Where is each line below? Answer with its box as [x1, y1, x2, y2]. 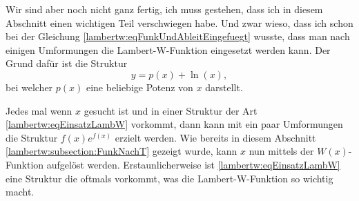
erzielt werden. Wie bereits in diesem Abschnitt [115, 130, 316, 144]
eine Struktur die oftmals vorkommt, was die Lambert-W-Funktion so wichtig [6, 171, 333, 185]
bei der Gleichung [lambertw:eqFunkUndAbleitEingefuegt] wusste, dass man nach [6, 29, 350, 44]
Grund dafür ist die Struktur [6, 56, 128, 70]
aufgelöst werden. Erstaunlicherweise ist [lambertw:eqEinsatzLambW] [46, 157, 340, 171]
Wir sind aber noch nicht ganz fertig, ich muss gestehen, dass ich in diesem [6, 2, 323, 16]
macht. [6, 184, 35, 199]
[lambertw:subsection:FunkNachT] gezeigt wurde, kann [6, 144, 237, 158]
